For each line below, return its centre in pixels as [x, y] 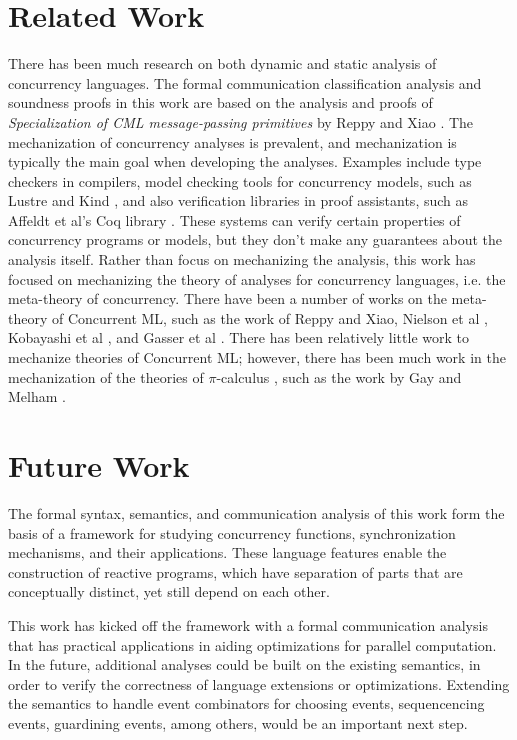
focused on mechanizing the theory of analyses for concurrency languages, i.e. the [257, 278]
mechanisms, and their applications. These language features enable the [227, 552]
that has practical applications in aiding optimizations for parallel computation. [252, 644]
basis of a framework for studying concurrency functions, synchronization [232, 532]
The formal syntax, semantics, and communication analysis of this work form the [256, 512]
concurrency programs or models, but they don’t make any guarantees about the [255, 239]
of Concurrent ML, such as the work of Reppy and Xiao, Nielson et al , [269, 317]
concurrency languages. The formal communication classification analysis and [245, 82]
